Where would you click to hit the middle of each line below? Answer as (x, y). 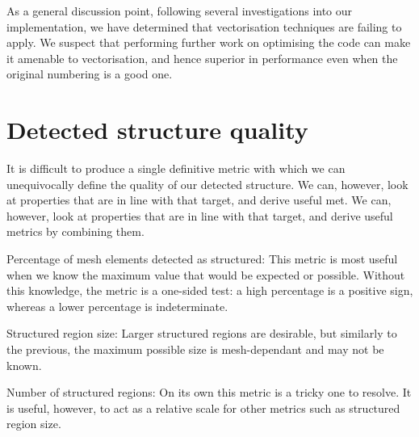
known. (24, 365)
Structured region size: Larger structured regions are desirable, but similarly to (202, 333)
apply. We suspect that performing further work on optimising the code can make (209, 42)
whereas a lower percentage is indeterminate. (117, 306)
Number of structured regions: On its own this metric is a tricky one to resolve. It (209, 392)
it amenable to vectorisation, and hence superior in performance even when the (202, 58)
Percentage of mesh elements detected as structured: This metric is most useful (202, 259)
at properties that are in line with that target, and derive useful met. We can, (199, 200)
